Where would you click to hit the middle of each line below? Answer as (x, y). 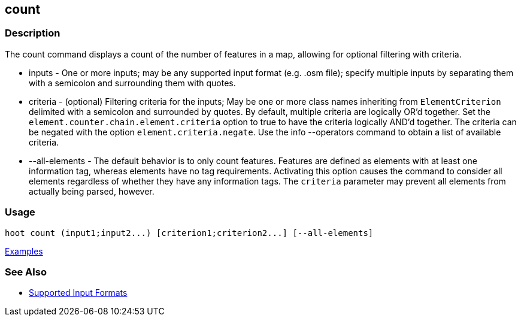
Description (33, 33)
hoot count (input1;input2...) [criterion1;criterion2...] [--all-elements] (189, 233)
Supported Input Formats (78, 293)
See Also (26, 272)
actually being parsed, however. (92, 191)
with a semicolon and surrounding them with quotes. (132, 83)
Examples (24, 251)
